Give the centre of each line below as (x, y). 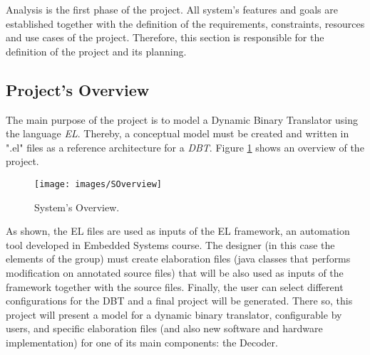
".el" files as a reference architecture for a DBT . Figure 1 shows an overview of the (185, 147)
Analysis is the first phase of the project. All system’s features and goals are (172, 9)
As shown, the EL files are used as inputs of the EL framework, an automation (178, 231)
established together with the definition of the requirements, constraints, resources (185, 23)
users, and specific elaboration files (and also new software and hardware (164, 328)
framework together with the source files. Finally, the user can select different (175, 286)
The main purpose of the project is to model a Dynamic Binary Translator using (182, 119)
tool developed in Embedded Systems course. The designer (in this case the (170, 244)
